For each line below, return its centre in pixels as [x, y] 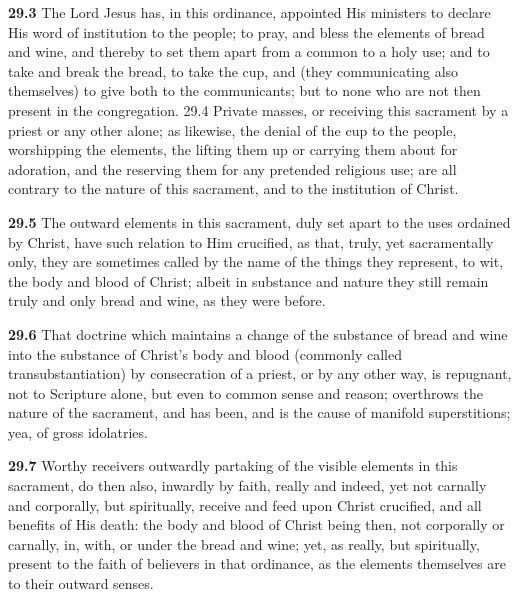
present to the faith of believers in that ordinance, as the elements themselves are [257, 563]
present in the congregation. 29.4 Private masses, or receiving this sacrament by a [258, 109]
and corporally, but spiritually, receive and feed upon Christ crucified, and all [245, 504]
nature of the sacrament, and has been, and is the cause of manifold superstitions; [259, 412]
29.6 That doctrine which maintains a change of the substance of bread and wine [258, 333]
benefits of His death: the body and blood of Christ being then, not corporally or [256, 524]
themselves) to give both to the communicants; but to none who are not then [244, 90]
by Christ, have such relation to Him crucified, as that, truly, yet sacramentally [251, 241]
